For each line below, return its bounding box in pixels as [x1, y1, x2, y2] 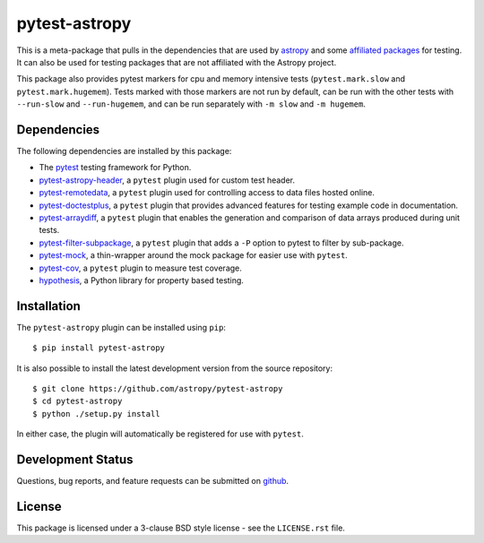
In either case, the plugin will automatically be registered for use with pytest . [16, 428, 304, 439]
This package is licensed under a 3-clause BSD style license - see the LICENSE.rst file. [16, 522, 345, 533]
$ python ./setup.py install [32, 409, 160, 418]
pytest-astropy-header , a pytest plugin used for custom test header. [39, 175, 296, 185]
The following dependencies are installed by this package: [16, 146, 232, 157]
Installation [16, 298, 81, 314]
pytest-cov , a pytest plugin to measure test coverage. [39, 263, 242, 273]
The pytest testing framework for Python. [39, 162, 192, 173]
